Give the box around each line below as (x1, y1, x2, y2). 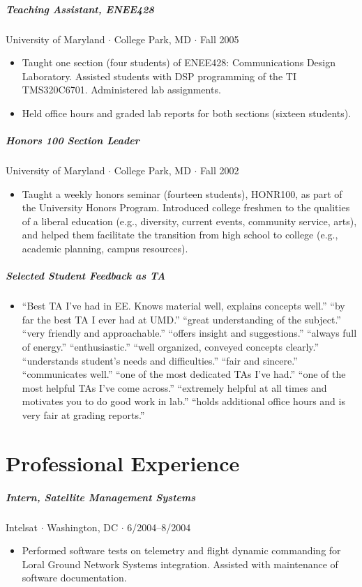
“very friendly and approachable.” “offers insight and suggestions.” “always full (22, 326, 357, 340)
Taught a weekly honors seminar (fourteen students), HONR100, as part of (22, 186, 342, 201)
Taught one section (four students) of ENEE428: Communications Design (22, 55, 336, 70)
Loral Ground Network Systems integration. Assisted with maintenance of (22, 556, 338, 571)
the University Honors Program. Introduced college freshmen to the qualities (22, 200, 350, 215)
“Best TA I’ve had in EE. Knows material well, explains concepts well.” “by (22, 298, 345, 313)
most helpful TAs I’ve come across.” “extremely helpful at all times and (22, 380, 327, 395)
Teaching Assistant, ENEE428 (6, 1, 154, 16)
